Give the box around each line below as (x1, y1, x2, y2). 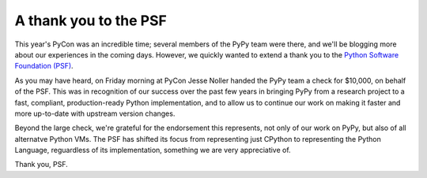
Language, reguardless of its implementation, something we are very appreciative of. (14, 146, 292, 155)
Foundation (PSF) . (14, 61, 74, 71)
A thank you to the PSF (14, 12, 168, 29)
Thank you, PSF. (14, 160, 69, 169)
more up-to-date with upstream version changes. (14, 109, 176, 118)
